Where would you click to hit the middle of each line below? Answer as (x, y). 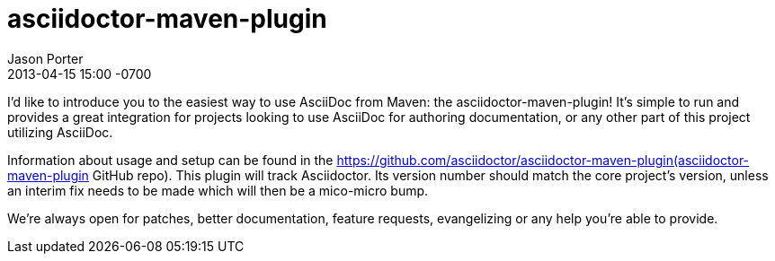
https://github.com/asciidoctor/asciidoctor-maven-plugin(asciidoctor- (543, 160)
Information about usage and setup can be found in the (170, 160)
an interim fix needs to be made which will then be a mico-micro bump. (218, 190)
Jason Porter (45, 58)
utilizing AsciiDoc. (60, 132)
